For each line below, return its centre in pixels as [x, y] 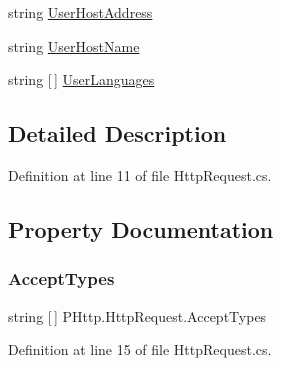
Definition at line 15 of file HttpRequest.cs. [140, 349]
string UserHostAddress [80, 12]
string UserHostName [74, 45]
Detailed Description [117, 133]
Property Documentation [141, 228]
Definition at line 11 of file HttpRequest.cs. [140, 174]
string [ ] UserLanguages [81, 79]
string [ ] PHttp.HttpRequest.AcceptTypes [137, 315]
